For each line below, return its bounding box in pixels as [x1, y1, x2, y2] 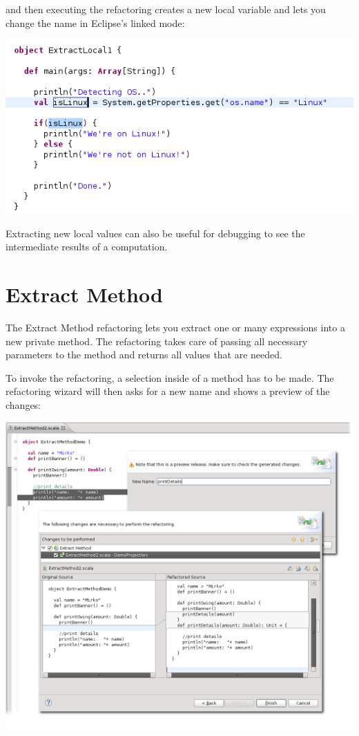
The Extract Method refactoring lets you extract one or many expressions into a [6, 320, 345, 335]
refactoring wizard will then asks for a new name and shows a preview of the [6, 384, 330, 398]
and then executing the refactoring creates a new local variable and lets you [6, 2, 326, 16]
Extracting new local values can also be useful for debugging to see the [6, 226, 305, 240]
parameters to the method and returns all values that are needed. [6, 347, 282, 362]
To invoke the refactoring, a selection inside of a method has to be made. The [6, 370, 334, 385]
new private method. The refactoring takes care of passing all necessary [6, 333, 308, 348]
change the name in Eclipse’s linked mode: [6, 15, 185, 30]
